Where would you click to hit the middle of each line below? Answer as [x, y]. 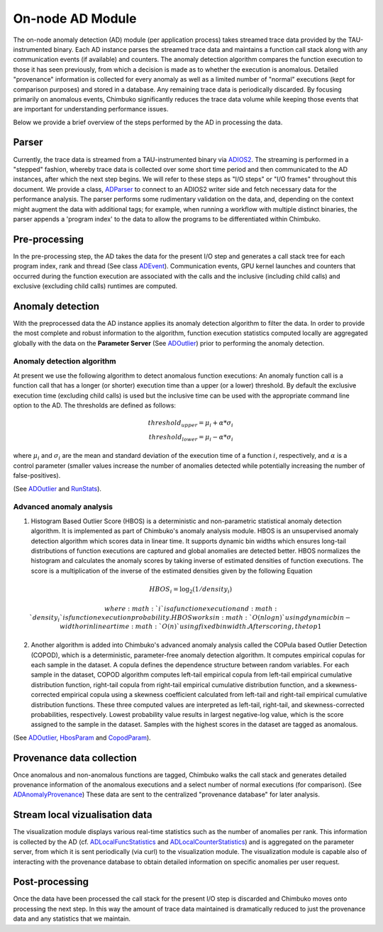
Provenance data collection [75, 758]
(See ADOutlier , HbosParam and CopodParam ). [82, 738]
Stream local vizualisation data [83, 815]
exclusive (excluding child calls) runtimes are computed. [95, 286]
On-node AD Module [75, 18]
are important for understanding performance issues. [91, 109]
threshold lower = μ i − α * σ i [191, 438]
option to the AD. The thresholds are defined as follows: [95, 405]
